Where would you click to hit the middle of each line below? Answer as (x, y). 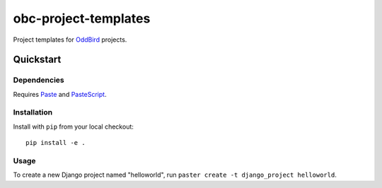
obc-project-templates (82, 18)
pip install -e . (56, 143)
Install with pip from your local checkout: (74, 127)
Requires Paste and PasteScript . (60, 94)
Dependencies (39, 80)
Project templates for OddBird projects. (70, 40)
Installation (33, 112)
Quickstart (37, 60)
